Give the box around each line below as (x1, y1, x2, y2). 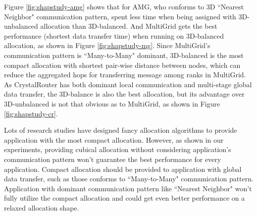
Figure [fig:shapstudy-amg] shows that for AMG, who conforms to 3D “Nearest (4, 1, 244, 11)
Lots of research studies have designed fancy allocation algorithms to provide (4, 125, 237, 135)
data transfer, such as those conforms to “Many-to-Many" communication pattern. (4, 173, 254, 184)
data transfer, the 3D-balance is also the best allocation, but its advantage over (4, 89, 245, 99)
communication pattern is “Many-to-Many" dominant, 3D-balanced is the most (4, 50, 244, 60)
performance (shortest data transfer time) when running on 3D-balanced (4, 30, 224, 41)
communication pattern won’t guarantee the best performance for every (4, 154, 221, 164)
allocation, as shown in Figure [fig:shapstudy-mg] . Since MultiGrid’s (4, 40, 210, 51)
